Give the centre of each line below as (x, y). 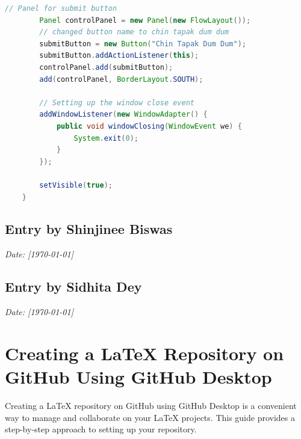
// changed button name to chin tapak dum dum (134, 32)
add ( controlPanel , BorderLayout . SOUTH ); (121, 79)
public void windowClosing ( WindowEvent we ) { (149, 126)
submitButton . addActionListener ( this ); (119, 56)
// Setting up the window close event (117, 103)
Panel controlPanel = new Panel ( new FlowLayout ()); (145, 20)
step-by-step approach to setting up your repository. (101, 429)
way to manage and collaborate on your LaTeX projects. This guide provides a (150, 417)
